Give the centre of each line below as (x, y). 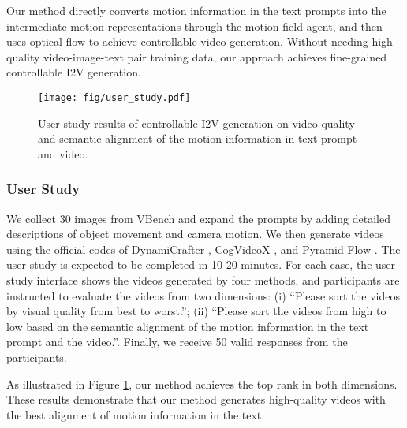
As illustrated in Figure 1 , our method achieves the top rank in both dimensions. (202, 383)
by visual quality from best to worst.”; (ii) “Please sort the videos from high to (196, 311)
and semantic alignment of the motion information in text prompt (198, 138)
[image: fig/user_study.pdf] (114, 97)
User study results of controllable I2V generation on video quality (196, 123)
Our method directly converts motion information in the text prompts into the (196, 10)
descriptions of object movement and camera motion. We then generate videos (195, 234)
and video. (63, 153)
